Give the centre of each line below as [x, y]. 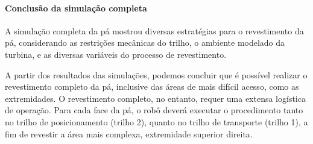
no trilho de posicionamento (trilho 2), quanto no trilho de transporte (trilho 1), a [156, 121]
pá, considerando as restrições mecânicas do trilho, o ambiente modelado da [145, 42]
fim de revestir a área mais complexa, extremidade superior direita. [129, 133]
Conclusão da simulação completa [76, 8]
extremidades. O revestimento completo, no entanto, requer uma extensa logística [155, 98]
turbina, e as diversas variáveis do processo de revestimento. [116, 54]
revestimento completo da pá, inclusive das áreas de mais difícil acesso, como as [152, 86]
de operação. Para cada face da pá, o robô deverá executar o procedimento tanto [154, 110]
